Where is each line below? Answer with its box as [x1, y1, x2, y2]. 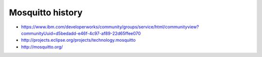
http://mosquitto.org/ [21, 44, 63, 50]
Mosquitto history [9, 7, 82, 18]
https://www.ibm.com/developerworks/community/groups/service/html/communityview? [21, 24, 199, 30]
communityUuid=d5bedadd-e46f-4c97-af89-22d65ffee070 [21, 30, 141, 36]
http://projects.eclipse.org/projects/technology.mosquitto [21, 37, 136, 43]
